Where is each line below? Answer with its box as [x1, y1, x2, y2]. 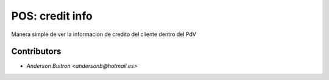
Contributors [11, 46, 62, 57]
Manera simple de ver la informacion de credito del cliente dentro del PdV [11, 31, 196, 38]
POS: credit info [11, 9, 93, 23]
